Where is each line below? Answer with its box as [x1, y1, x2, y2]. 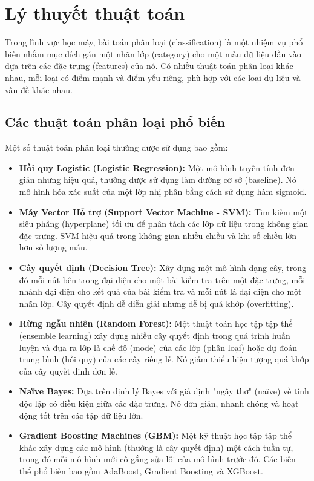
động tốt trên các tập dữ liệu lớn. [19, 408, 143, 421]
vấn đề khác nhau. [5, 83, 73, 96]
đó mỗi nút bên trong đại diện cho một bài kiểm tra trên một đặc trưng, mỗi [19, 273, 306, 286]
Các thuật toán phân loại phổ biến [5, 113, 226, 131]
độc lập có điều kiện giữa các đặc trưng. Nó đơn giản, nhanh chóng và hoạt [19, 396, 299, 409]
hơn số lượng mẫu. [19, 241, 88, 254]
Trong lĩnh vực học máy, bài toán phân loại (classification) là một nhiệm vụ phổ [5, 36, 303, 48]
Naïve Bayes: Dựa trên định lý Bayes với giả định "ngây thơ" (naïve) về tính [19, 385, 309, 398]
